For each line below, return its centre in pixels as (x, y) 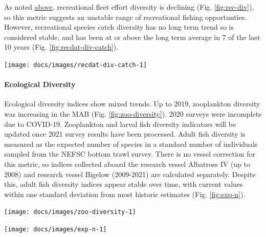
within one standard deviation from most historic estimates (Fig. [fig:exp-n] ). (125, 194)
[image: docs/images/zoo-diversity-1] (70, 212)
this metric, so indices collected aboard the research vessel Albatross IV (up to (127, 164)
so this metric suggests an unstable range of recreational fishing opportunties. (126, 17)
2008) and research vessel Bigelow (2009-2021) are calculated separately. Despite (130, 174)
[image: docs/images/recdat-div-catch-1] (76, 65)
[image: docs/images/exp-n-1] (56, 230)
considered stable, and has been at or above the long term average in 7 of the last (132, 37)
